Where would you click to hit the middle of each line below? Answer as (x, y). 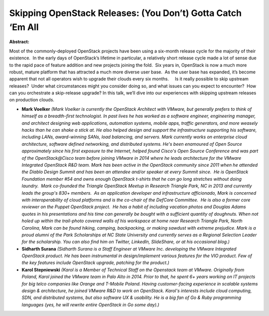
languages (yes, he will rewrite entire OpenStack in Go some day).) (90, 305)
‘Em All (24, 27)
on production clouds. (32, 100)
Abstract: (19, 42)
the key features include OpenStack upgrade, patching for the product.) (95, 263)
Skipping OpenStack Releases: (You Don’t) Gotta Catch (125, 13)
